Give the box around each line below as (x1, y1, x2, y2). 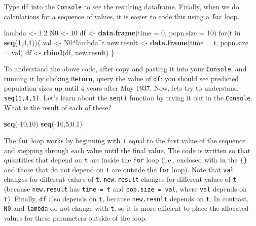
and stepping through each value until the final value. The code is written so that (4, 145, 251, 155)
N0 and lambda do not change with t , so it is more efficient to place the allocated (4, 203, 249, 213)
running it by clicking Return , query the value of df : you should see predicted (4, 73, 239, 83)
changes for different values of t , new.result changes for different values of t (4, 174, 237, 184)
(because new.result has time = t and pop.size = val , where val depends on (4, 184, 247, 194)
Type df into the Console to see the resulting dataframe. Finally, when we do (4, 1, 239, 11)
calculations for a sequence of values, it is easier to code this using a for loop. (4, 11, 240, 21)
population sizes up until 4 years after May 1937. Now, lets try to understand (4, 83, 238, 93)
